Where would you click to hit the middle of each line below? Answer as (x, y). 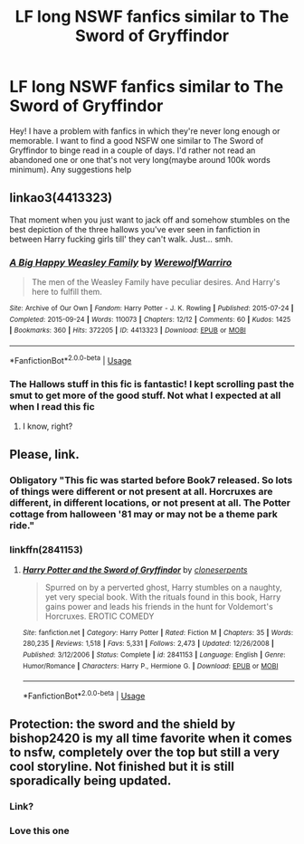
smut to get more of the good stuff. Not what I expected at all (145, 395)
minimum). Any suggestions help (71, 169)
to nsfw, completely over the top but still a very (145, 753)
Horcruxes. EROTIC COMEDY (100, 616)
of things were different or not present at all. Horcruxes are (141, 492)
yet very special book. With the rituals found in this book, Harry (163, 597)
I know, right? (47, 426)
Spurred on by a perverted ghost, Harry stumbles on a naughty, (163, 587)
